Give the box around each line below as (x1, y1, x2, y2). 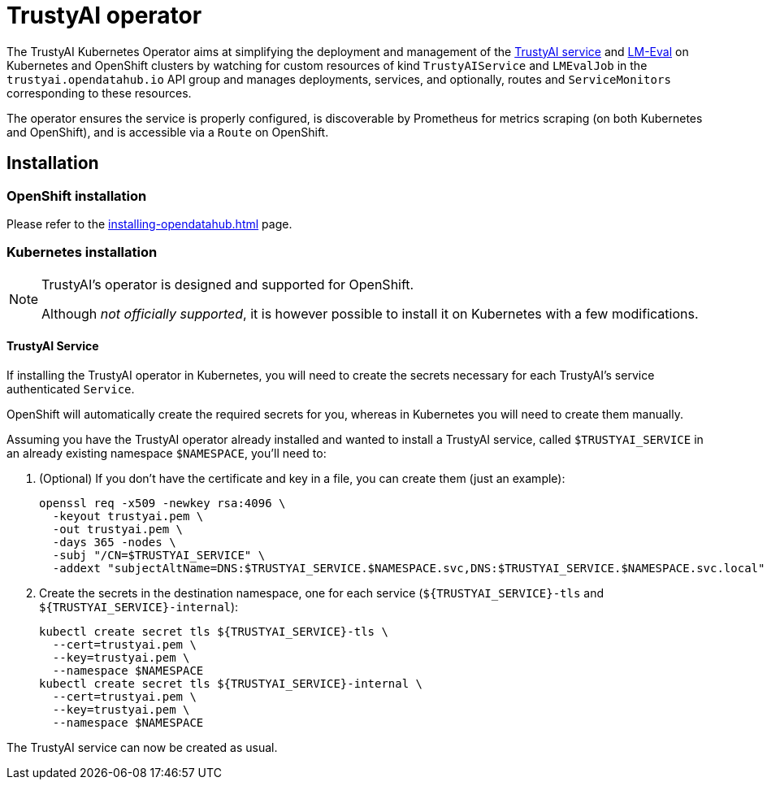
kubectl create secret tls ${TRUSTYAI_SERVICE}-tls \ (39, 624, 388, 638)
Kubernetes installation (6, 244, 158, 261)
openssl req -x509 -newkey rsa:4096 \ (39, 496, 286, 510)
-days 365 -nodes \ (52, 535, 176, 549)
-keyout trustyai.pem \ (52, 509, 204, 523)
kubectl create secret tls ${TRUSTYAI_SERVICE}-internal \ (39, 676, 423, 690)
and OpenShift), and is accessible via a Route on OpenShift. (6, 124, 329, 139)
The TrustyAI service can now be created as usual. (6, 740, 278, 754)
